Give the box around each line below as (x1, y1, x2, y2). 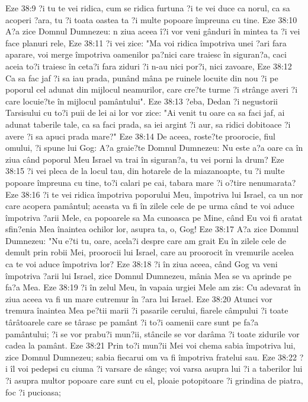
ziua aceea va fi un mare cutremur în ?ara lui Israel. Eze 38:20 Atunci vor (5, 292, 272, 305)
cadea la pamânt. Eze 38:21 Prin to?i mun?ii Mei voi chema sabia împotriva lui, (5, 339, 296, 352)
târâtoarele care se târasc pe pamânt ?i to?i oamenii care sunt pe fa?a (5, 316, 259, 328)
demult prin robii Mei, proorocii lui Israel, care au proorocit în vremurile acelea (5, 246, 294, 258)
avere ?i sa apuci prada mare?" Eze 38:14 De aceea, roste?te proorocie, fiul (5, 129, 275, 142)
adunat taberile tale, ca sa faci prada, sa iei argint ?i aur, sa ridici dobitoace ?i (5, 118, 291, 130)
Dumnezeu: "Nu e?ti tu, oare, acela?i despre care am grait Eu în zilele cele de (5, 234, 287, 246)
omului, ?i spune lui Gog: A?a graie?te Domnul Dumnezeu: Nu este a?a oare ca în (5, 141, 303, 154)
